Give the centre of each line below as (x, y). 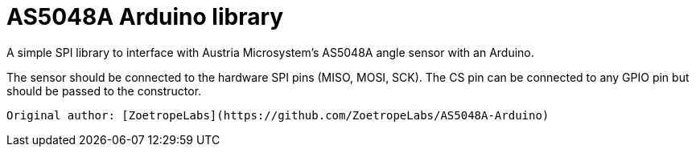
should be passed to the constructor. (104, 91)
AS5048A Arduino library (145, 17)
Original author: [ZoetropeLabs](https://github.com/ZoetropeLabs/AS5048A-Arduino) (278, 115)
